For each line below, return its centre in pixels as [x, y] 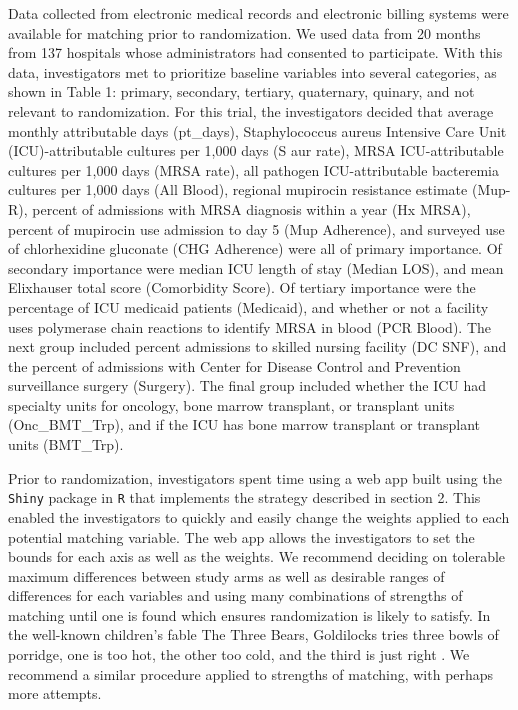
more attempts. [55, 693]
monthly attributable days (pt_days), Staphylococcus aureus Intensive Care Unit [257, 130]
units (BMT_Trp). [66, 444]
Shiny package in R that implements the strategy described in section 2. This [244, 497]
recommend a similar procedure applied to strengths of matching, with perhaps [251, 673]
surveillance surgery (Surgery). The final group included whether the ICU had [247, 385]
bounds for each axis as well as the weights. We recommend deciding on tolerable [257, 556]
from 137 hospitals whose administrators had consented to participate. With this [255, 52]
